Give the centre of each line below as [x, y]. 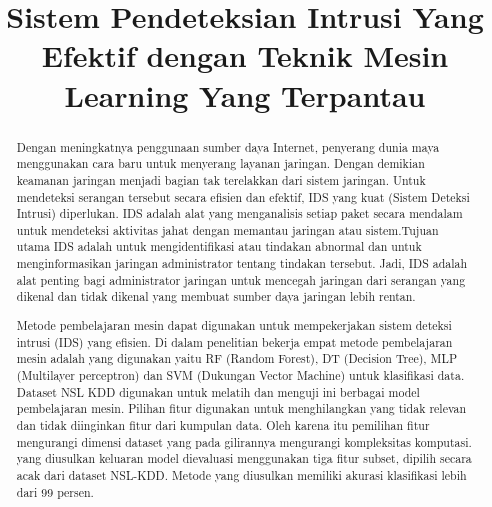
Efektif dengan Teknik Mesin [245, 55]
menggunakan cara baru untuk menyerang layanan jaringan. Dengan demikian [220, 163]
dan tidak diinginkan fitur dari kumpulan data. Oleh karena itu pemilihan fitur [223, 424]
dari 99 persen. [55, 491]
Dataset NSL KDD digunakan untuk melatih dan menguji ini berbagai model [218, 391]
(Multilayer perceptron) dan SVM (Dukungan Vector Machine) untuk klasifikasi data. [240, 374]
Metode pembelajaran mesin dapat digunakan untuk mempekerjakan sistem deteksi [234, 325]
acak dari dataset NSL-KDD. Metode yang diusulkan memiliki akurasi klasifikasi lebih [241, 474]
